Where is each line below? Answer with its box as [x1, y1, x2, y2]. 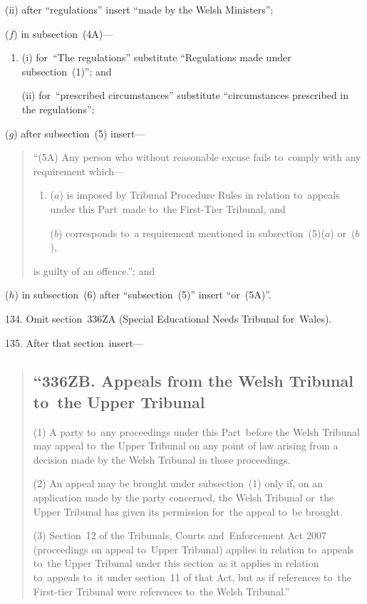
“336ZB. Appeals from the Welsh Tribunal [33, 370, 353, 392]
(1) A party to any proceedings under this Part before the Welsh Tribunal [33, 424, 360, 439]
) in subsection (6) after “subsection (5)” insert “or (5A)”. [14, 287, 272, 302]
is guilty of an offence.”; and [33, 263, 155, 278]
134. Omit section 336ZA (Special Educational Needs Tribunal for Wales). [5, 311, 332, 326]
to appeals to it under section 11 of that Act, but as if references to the [33, 570, 351, 585]
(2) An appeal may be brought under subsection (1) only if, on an [33, 476, 324, 491]
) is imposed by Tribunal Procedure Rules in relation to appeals [59, 187, 340, 202]
